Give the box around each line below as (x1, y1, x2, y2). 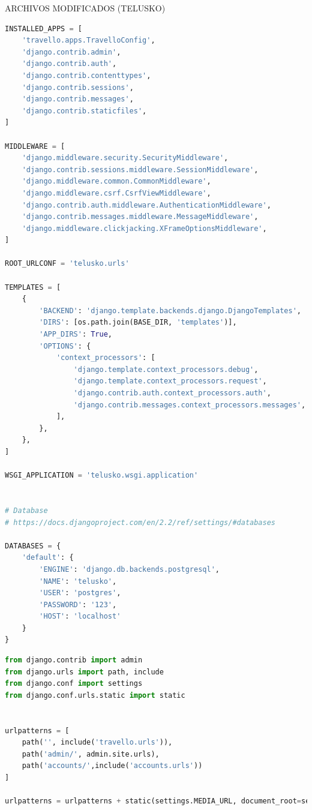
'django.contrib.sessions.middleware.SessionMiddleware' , (22, 165, 259, 174)
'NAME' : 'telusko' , (39, 577, 117, 586)
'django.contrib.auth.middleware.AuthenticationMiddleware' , (22, 200, 271, 209)
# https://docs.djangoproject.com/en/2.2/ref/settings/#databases (5, 518, 276, 527)
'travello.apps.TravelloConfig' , (22, 36, 155, 45)
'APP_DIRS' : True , (39, 330, 113, 339)
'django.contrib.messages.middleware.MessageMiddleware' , (22, 212, 259, 221)
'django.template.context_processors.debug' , (73, 365, 259, 374)
